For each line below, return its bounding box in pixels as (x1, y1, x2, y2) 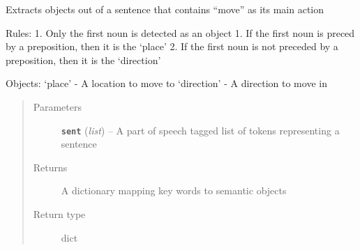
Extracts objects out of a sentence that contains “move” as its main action (6, 2, 324, 16)
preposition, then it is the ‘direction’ (6, 52, 161, 67)
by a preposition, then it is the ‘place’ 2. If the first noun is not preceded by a (6, 39, 338, 54)
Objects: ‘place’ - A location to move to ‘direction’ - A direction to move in (6, 76, 327, 91)
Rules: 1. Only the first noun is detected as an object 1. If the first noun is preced (6, 25, 355, 40)
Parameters (33, 99, 82, 114)
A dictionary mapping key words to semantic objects (61, 183, 287, 198)
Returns (33, 159, 68, 174)
